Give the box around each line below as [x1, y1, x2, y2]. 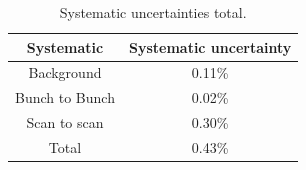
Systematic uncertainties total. [59, 2, 247, 22]
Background [28, 62, 102, 83]
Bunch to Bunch [15, 87, 115, 108]
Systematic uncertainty [128, 36, 292, 57]
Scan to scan [26, 112, 104, 133]
